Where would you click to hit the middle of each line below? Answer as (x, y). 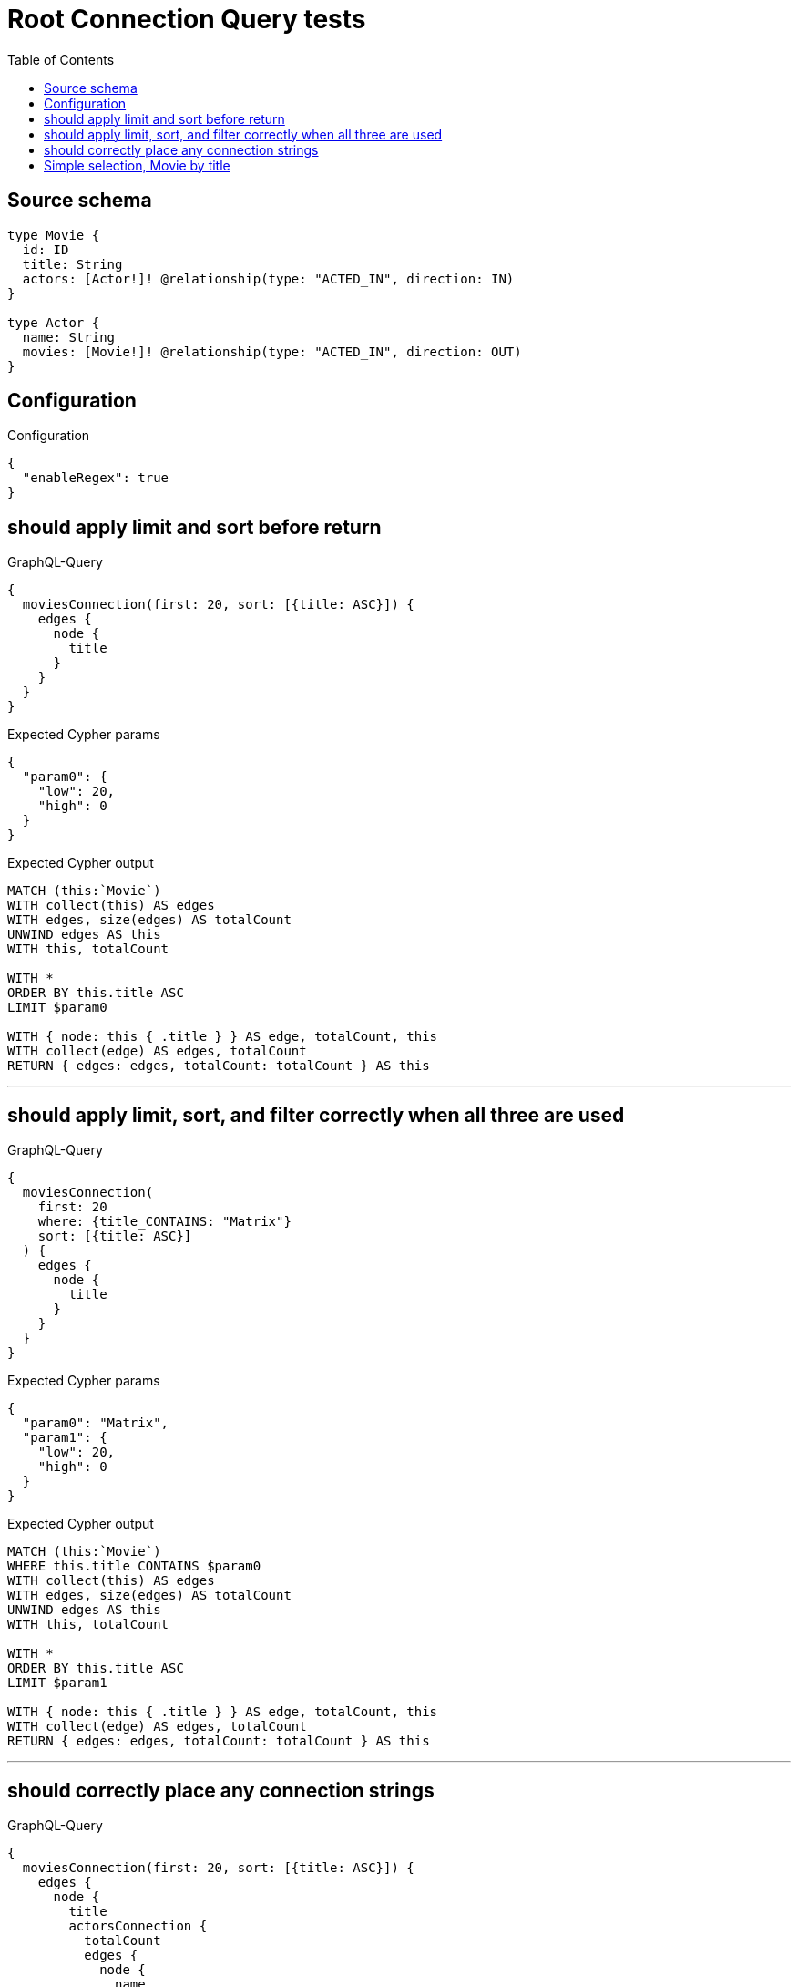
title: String (72, 264)
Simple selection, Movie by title (137, 165)
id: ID (46, 249)
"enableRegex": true (96, 478)
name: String (69, 337)
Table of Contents (61, 59)
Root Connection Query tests (187, 19)
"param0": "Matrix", (96, 1423)
